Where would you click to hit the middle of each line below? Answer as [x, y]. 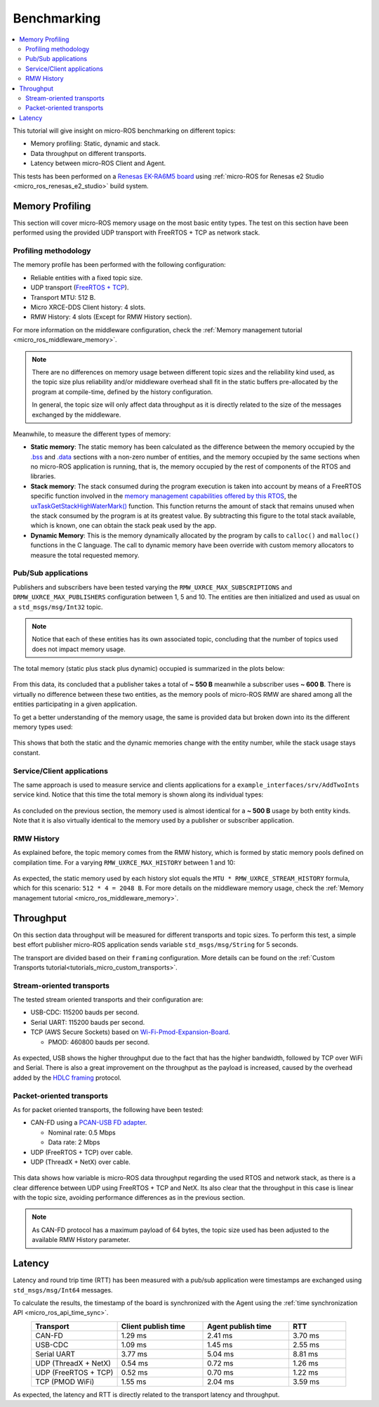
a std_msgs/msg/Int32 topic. [58, 607]
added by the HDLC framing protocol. [67, 1078]
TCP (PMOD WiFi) [65, 1382]
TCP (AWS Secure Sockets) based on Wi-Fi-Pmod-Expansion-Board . [131, 1032]
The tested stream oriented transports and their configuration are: [108, 1000]
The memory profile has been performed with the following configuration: [119, 265]
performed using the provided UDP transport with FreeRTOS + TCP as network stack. [137, 233]
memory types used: [43, 727]
